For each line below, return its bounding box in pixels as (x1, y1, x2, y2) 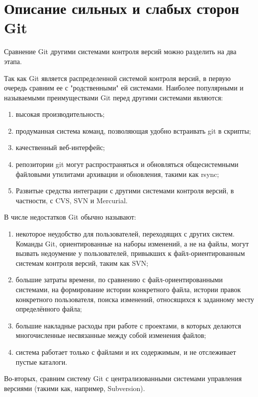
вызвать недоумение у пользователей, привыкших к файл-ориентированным (15, 248, 245, 258)
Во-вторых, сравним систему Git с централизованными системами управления (4, 373, 242, 384)
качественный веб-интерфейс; (15, 142, 105, 153)
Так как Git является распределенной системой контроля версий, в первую (4, 73, 231, 83)
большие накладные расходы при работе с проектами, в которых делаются (15, 320, 241, 330)
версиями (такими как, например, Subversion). (4, 383, 145, 393)
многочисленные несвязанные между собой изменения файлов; (15, 330, 206, 340)
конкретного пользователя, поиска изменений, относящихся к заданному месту (15, 294, 255, 304)
